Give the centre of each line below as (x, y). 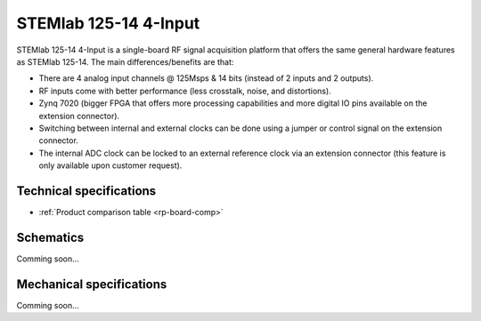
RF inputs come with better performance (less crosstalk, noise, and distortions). (185, 91)
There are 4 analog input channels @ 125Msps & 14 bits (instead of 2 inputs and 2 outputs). (206, 78)
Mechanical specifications (92, 284)
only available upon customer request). (110, 165)
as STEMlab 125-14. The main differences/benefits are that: (125, 61)
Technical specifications (86, 191)
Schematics (50, 237)
